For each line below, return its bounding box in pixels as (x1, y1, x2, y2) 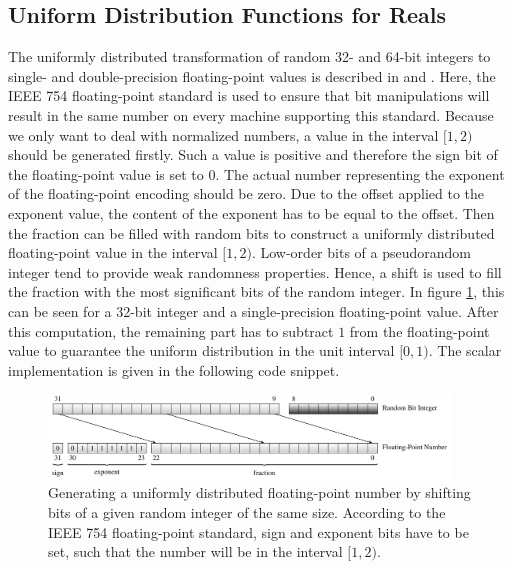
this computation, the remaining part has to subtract (8, 320, 334, 341)
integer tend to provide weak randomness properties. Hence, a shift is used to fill (8, 261, 502, 282)
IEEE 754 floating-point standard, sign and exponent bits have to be (48, 521, 469, 542)
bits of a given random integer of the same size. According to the (48, 502, 446, 523)
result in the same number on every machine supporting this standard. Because (8, 104, 494, 125)
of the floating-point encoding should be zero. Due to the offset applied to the (8, 183, 485, 204)
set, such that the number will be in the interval (48, 541, 343, 562)
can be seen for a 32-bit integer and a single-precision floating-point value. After (8, 300, 499, 321)
